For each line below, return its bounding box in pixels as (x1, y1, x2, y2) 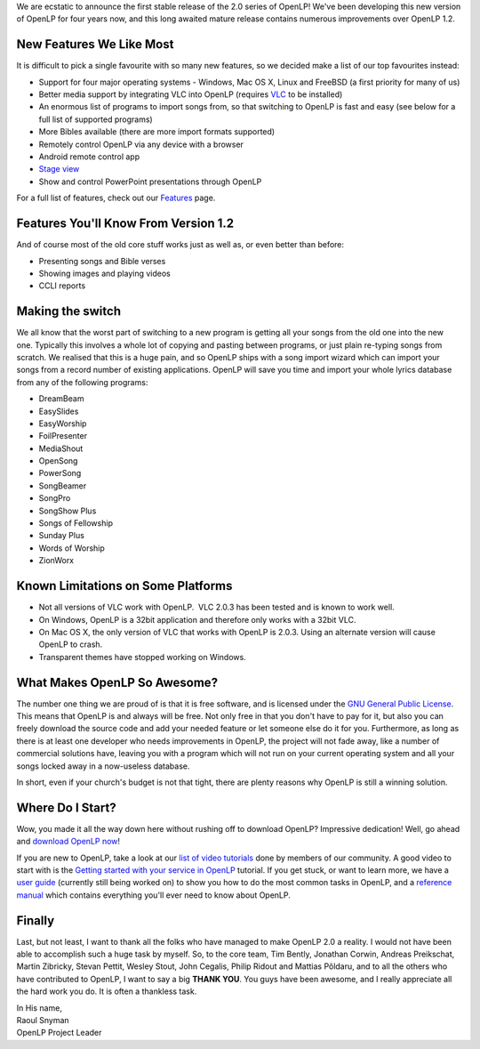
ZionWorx (38, 555, 75, 566)
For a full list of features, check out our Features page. (16, 192, 216, 204)
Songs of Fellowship (38, 518, 113, 529)
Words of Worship (38, 543, 106, 553)
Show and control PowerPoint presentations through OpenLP (38, 176, 262, 187)
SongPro (38, 493, 71, 504)
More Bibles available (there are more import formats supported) (38, 126, 276, 137)
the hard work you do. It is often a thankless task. (16, 986, 197, 997)
